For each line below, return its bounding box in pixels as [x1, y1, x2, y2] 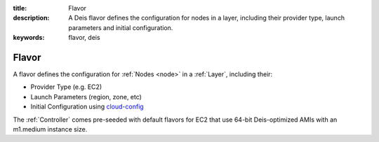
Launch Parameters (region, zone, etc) [30, 92, 142, 101]
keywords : [13, 34, 45, 42]
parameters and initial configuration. [68, 23, 173, 31]
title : [13, 4, 27, 12]
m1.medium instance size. [13, 125, 88, 134]
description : [13, 14, 50, 22]
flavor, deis [68, 34, 101, 42]
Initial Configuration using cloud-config [30, 102, 144, 111]
